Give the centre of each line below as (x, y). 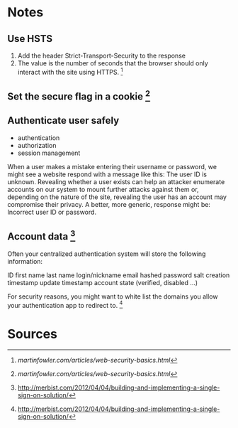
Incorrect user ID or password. (52, 212)
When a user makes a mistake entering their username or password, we (112, 166)
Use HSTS (30, 39)
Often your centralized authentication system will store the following (107, 254)
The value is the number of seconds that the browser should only (113, 63)
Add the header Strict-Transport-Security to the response (102, 55)
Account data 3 (41, 235)
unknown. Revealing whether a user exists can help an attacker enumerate (116, 181)
